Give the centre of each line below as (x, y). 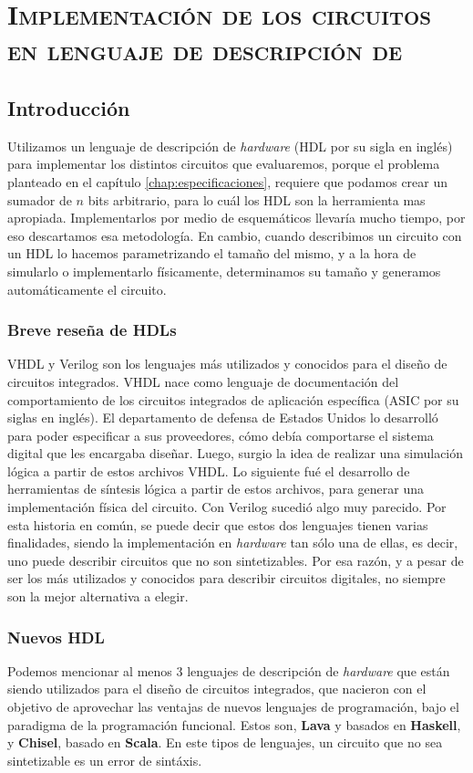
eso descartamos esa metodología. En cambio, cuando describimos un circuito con (235, 235)
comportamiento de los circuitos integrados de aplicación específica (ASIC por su (233, 399)
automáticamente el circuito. (87, 289)
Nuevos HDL (56, 637)
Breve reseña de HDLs (92, 330)
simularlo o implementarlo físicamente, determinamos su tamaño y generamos (224, 271)
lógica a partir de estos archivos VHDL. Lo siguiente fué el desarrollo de (209, 470)
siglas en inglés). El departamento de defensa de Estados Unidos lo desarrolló (223, 418)
